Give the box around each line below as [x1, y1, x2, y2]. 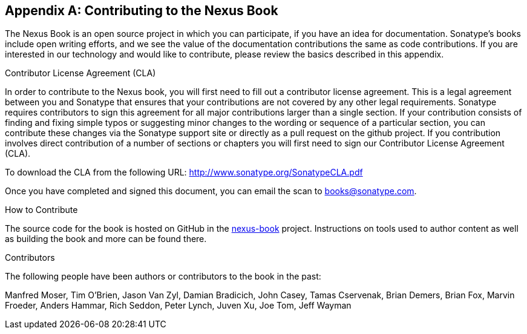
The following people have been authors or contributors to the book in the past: [5, 271, 321, 282]
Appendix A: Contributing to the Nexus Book [5, 3, 278, 18]
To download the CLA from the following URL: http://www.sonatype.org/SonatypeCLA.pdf [5, 167, 363, 178]
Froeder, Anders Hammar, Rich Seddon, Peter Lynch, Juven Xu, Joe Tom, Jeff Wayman [5, 300, 352, 311]
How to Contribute [5, 205, 78, 215]
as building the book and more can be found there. [5, 234, 207, 244]
